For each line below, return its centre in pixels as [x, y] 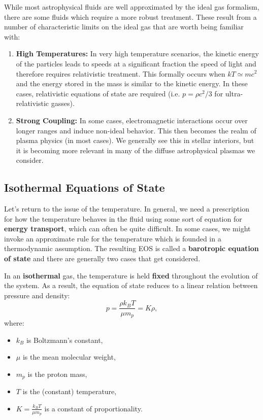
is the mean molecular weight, [69, 357]
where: [14, 322]
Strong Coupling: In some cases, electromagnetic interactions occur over [132, 120]
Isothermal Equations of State [85, 187]
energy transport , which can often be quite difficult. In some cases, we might [127, 229]
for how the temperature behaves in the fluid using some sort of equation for [123, 218]
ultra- [234, 93]
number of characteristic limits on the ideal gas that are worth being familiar [124, 27]
